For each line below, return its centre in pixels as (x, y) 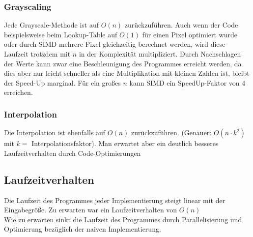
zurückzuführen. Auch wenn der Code (181, 25)
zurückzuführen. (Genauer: (171, 133)
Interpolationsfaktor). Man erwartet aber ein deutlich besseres (125, 143)
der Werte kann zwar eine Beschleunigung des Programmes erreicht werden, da (123, 63)
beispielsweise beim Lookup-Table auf (61, 34)
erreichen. (18, 92)
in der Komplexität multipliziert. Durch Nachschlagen (160, 54)
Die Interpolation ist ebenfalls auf (55, 133)
